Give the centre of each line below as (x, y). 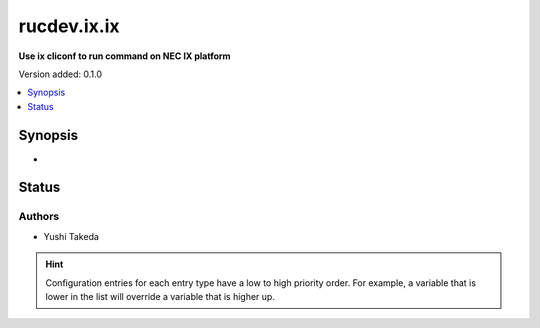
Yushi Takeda (71, 236)
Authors (39, 217)
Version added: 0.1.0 (60, 74)
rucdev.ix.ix (69, 26)
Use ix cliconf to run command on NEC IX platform (124, 56)
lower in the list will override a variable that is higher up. (160, 296)
